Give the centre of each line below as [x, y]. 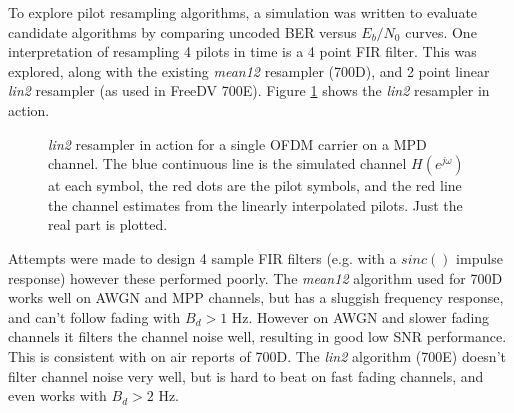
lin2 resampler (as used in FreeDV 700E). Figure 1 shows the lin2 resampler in [249, 90]
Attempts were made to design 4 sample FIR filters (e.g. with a [202, 257]
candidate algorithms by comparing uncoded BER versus [182, 31]
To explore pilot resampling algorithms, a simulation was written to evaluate [243, 12]
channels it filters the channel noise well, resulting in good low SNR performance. [257, 336]
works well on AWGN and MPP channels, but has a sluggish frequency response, [256, 297]
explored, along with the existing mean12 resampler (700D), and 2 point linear [249, 70]
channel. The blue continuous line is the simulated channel [227, 163]
